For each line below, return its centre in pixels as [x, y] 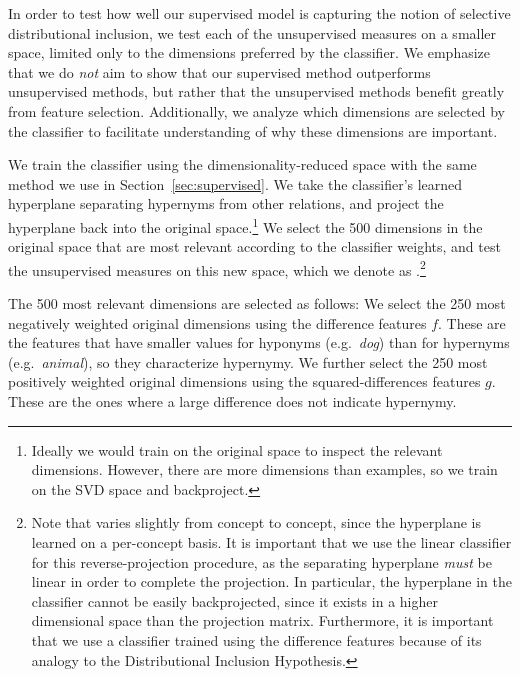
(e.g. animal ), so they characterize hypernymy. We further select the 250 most [248, 361]
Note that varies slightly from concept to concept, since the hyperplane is [256, 522]
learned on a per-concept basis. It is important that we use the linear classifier [271, 541]
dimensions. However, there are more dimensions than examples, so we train [264, 469]
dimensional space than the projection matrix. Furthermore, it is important [262, 620]
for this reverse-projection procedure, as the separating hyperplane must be [261, 561]
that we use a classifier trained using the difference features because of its [256, 639]
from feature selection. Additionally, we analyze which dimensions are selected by [257, 110]
